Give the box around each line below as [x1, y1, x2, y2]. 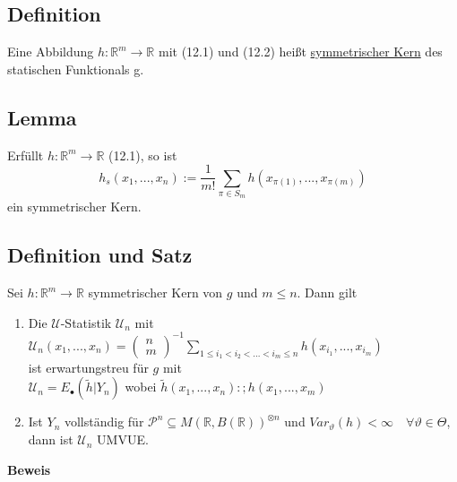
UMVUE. [97, 430, 149, 449]
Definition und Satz [7, 241, 193, 269]
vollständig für [64, 412, 144, 431]
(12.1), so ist [108, 145, 177, 164]
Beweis [7, 460, 51, 478]
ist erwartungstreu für [28, 357, 149, 376]
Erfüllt [7, 145, 44, 164]
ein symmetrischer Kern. [7, 197, 142, 216]
